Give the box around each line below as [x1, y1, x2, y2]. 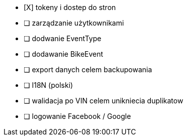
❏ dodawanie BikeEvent [24, 50, 104, 58]
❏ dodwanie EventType [24, 34, 102, 43]
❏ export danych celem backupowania [24, 65, 152, 74]
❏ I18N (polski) [24, 81, 73, 89]
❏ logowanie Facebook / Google [24, 112, 131, 120]
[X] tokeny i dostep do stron [24, 3, 116, 12]
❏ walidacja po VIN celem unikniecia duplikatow [24, 96, 183, 105]
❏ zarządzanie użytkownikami [24, 19, 124, 27]
